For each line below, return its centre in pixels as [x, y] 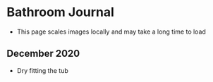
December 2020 [43, 54]
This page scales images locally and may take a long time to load [111, 32]
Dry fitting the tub [42, 70]
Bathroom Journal [60, 12]
